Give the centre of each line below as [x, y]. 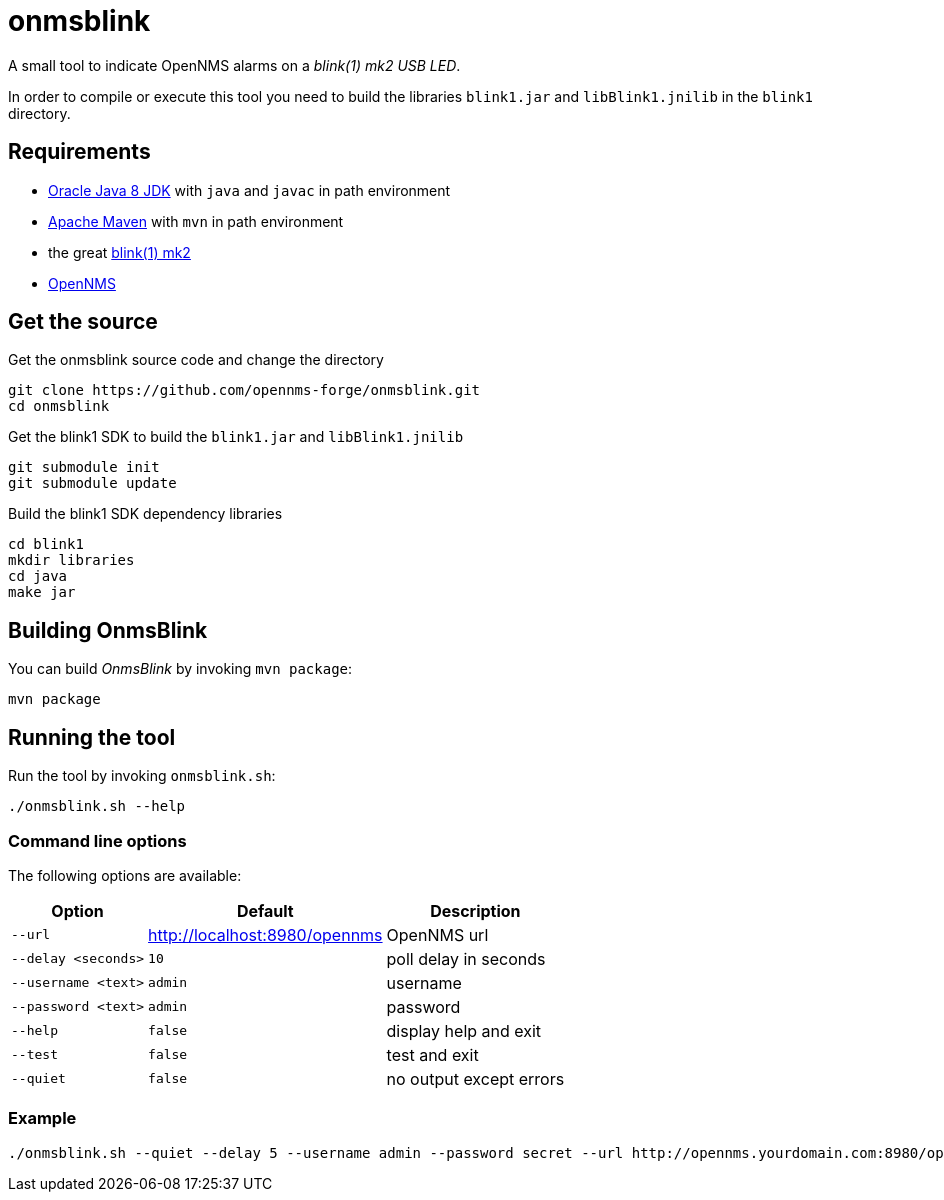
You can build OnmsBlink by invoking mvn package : [180, 669]
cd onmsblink [59, 406]
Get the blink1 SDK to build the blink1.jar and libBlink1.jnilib [236, 437]
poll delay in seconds [466, 958]
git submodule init [84, 467]
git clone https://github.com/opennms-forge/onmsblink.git [244, 390]
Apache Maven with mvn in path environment [196, 221]
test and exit [432, 1054]
